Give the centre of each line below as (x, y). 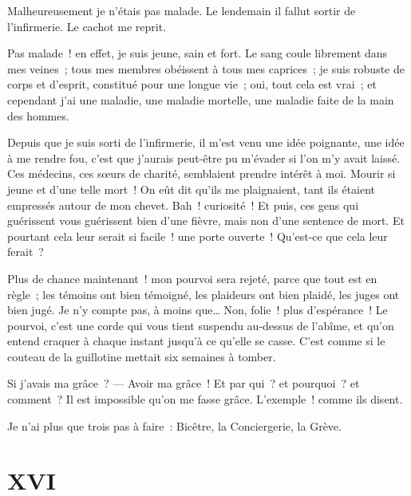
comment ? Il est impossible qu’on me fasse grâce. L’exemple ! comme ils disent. (205, 399)
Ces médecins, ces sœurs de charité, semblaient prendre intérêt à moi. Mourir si (202, 173)
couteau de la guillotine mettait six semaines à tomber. (142, 356)
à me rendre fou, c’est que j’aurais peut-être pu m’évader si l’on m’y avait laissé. (204, 157)
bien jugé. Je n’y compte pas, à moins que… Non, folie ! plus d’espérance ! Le (198, 310)
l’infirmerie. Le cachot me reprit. (87, 26)
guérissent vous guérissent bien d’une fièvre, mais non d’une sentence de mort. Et (206, 220)
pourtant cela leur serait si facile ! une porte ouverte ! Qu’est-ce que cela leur (198, 236)
